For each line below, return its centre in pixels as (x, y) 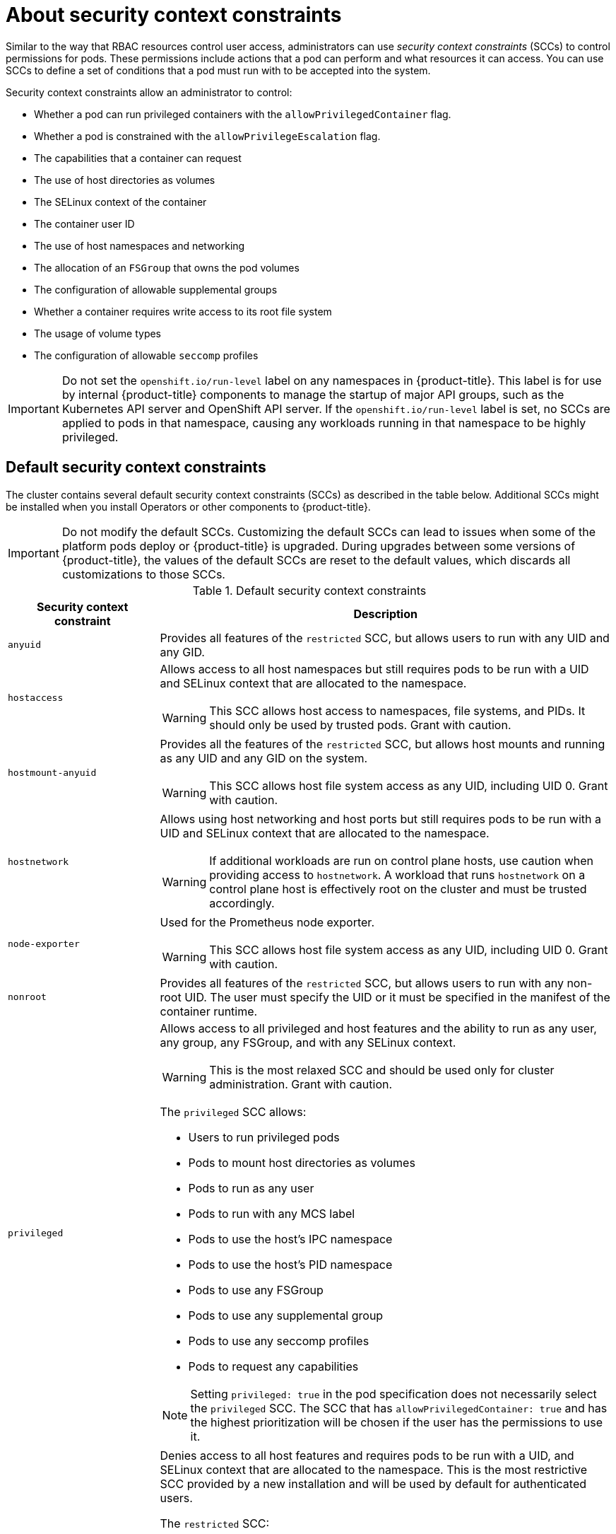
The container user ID (84, 223)
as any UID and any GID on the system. (264, 758)
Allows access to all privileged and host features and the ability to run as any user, (378, 1028)
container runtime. (209, 1011)
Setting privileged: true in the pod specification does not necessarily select (393, 1394)
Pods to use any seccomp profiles (279, 1341)
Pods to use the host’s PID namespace (290, 1264)
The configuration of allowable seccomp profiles (146, 355)
